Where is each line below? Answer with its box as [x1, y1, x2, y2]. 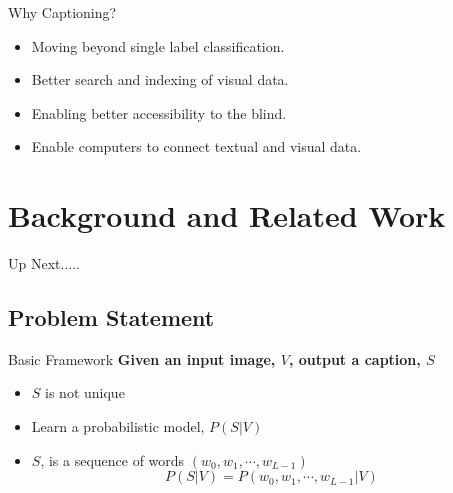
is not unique [45, 382, 125, 403]
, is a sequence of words [40, 449, 185, 470]
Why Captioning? [8, 2, 117, 22]
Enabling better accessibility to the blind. [31, 102, 287, 123]
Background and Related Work [8, 195, 446, 236]
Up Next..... [8, 253, 80, 274]
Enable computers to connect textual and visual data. [31, 136, 362, 157]
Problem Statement [8, 302, 215, 333]
